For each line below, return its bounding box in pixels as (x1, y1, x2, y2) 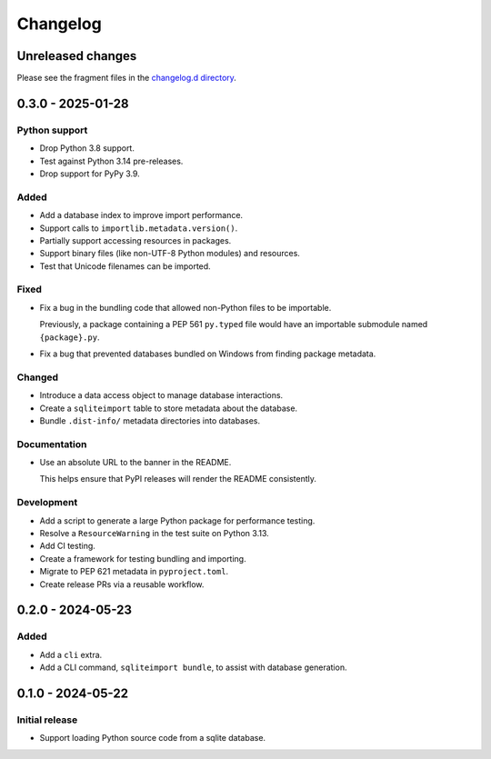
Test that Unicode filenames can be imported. (39, 260, 211, 272)
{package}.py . (39, 332, 100, 343)
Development (16, 496, 78, 509)
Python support (16, 124, 88, 136)
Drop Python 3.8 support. (39, 143, 135, 154)
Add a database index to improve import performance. (39, 210, 244, 221)
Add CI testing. (39, 541, 95, 552)
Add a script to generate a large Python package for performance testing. (39, 514, 316, 526)
